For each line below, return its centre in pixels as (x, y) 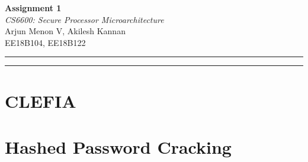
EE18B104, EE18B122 (45, 42)
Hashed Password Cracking (118, 146)
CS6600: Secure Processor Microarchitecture (84, 19)
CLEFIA (41, 100)
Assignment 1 (33, 8)
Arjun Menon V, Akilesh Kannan (65, 31)
